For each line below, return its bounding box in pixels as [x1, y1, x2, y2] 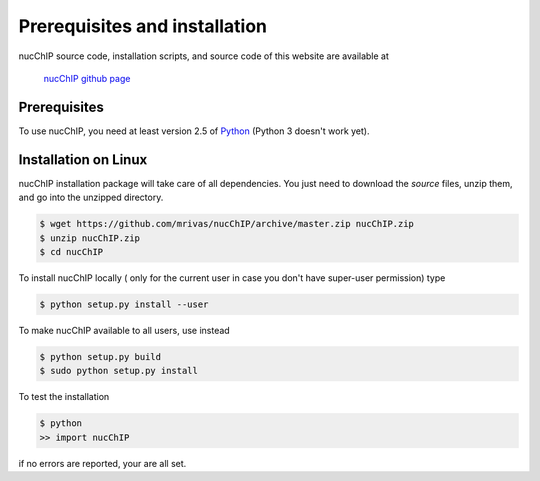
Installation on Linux [18, 151, 148, 168]
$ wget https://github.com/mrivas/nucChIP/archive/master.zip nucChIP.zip [39, 218, 415, 230]
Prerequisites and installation [18, 15, 268, 37]
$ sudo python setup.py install [39, 365, 199, 377]
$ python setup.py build [39, 351, 162, 362]
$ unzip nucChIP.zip [39, 232, 140, 244]
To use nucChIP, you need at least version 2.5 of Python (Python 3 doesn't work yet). [18, 125, 370, 137]
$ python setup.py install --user [39, 298, 209, 310]
